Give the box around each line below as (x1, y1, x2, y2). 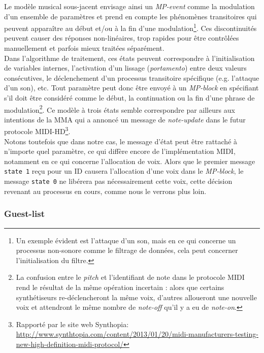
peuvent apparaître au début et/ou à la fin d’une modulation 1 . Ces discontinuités (4, 21, 257, 33)
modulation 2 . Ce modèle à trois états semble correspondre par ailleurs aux (4, 103, 235, 115)
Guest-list (4, 207, 45, 220)
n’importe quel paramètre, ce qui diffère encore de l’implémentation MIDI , (4, 146, 236, 156)
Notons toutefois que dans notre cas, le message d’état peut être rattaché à (4, 136, 238, 146)
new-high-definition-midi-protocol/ (16, 338, 124, 349)
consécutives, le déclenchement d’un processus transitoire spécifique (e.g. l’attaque (4, 72, 259, 83)
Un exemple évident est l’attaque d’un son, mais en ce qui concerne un (16, 235, 236, 245)
